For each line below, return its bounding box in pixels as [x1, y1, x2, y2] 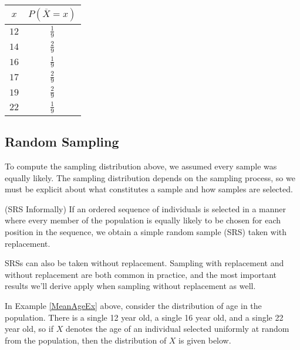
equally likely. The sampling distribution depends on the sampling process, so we [5, 171, 295, 184]
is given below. [178, 334, 231, 346]
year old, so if [5, 322, 53, 335]
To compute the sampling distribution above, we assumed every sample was [5, 160, 277, 172]
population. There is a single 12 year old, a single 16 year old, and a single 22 [5, 311, 284, 323]
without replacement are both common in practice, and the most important [5, 268, 277, 280]
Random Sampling [5, 132, 119, 151]
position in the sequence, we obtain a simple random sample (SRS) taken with [5, 226, 287, 238]
